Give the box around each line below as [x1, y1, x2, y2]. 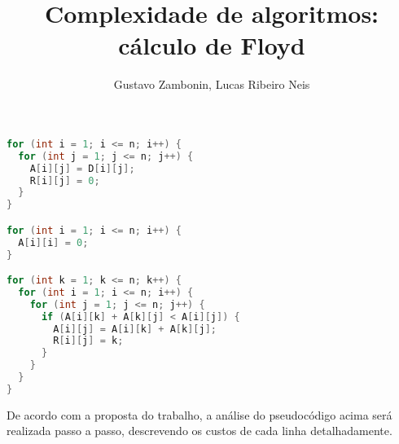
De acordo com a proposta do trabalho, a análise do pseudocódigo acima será [7, 406, 392, 423]
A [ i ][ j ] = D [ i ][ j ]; [29, 162, 135, 174]
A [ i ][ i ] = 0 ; [18, 236, 89, 248]
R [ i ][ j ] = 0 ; [29, 174, 100, 187]
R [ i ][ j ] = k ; [53, 335, 124, 347]
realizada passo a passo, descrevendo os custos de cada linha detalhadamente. [7, 422, 392, 439]
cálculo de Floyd [118, 29, 305, 62]
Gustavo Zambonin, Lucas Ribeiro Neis [113, 76, 310, 93]
